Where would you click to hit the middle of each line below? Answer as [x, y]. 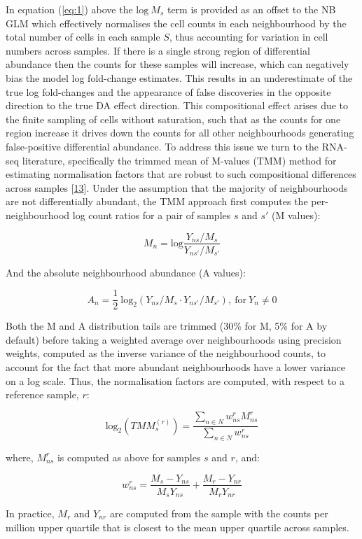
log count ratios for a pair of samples [152, 215]
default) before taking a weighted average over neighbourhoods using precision [174, 339]
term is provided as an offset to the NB [251, 9]
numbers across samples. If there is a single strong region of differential [158, 50]
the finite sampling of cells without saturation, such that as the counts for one [173, 119]
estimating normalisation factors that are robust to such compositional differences [181, 174]
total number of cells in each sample [83, 37]
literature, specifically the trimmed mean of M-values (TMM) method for [179, 160]
